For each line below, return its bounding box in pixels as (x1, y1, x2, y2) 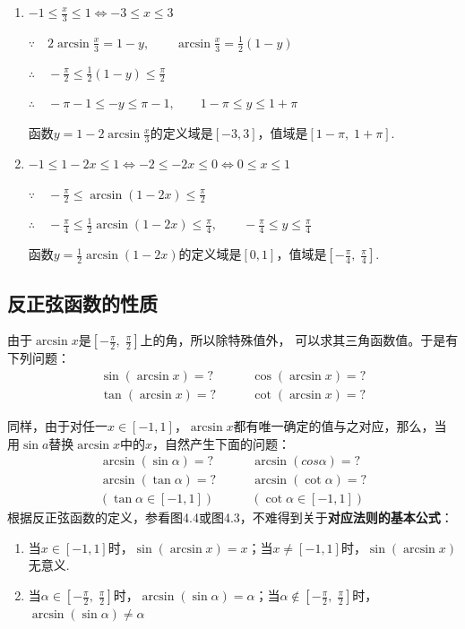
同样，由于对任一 (7, 417, 108, 435)
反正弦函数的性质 (7, 289, 158, 316)
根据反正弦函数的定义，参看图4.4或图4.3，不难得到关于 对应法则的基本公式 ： (7, 508, 453, 527)
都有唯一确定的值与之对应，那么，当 (233, 417, 447, 435)
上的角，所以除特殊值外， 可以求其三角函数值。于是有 (140, 331, 459, 349)
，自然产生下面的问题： (152, 434, 291, 452)
